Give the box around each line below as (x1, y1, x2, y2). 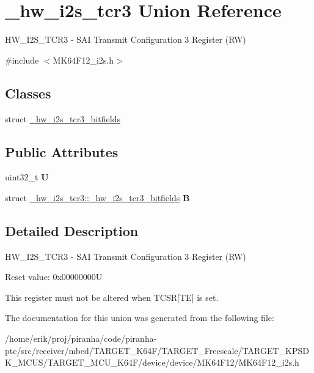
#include (5, 53, 39, 66)
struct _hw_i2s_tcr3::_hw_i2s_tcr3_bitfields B (5, 191, 190, 204)
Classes (5, 83, 51, 102)
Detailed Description (5, 221, 139, 240)
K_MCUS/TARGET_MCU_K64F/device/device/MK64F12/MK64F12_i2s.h (5, 356, 299, 369)
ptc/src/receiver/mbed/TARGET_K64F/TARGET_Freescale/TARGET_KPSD (5, 344, 309, 356)
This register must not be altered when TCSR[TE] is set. (5, 290, 219, 303)
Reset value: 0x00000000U (5, 270, 103, 283)
